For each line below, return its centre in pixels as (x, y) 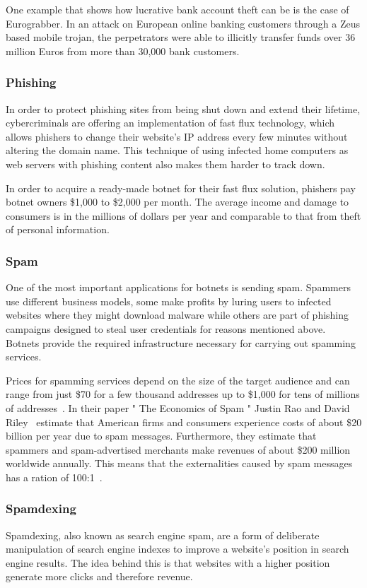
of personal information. (58, 229)
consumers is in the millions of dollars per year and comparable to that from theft (183, 215)
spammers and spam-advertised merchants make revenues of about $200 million (178, 449)
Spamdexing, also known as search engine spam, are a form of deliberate (163, 535)
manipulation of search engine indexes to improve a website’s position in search (177, 549)
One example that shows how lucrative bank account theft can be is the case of (177, 9)
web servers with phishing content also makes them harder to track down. (165, 164)
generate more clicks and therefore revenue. (99, 576)
